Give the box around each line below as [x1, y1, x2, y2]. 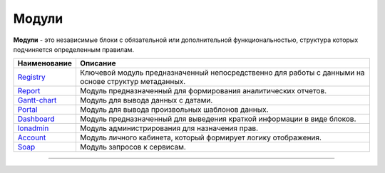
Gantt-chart [17, 95, 57, 105]
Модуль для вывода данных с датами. [79, 95, 213, 105]
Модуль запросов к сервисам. [79, 142, 187, 152]
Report [17, 86, 41, 96]
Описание [79, 58, 117, 68]
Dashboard [17, 114, 55, 124]
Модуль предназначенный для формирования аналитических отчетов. [79, 86, 327, 96]
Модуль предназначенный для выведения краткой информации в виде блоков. [79, 114, 356, 124]
